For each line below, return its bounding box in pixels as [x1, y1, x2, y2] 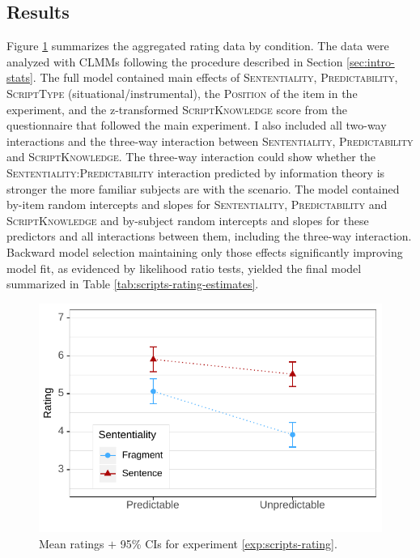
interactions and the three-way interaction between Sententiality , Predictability [6, 132, 414, 149]
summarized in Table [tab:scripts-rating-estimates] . [6, 275, 259, 292]
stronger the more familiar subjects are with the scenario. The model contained [6, 180, 400, 197]
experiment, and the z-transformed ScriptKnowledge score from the [6, 100, 348, 117]
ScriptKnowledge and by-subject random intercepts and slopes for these [6, 211, 369, 228]
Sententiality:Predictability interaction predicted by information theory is [6, 164, 385, 181]
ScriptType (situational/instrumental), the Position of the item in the [6, 84, 358, 101]
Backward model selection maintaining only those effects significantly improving [6, 243, 403, 260]
